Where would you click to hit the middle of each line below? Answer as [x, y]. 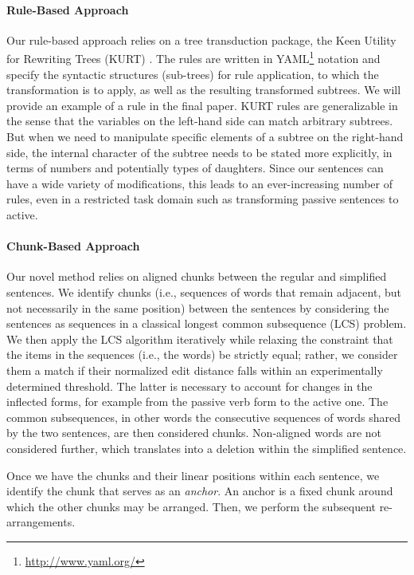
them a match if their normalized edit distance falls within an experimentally [195, 370]
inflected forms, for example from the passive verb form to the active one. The [197, 402]
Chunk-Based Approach [73, 246]
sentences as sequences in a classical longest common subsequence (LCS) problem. [207, 323]
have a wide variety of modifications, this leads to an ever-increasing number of [200, 183]
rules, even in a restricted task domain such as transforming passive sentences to [203, 199]
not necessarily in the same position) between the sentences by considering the [198, 307]
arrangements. [41, 522]
